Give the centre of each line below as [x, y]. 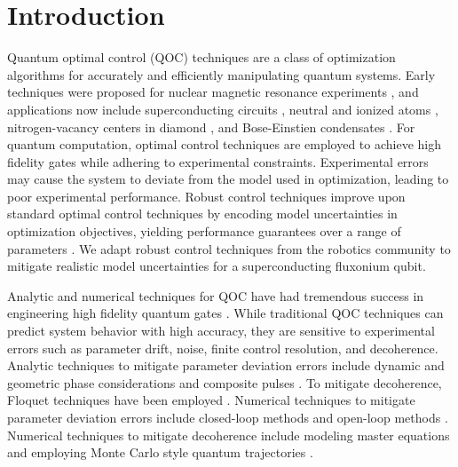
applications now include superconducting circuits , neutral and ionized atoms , [223, 109]
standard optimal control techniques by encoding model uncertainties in [202, 214]
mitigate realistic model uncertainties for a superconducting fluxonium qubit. [217, 266]
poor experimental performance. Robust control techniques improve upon [206, 196]
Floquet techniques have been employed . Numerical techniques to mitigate [211, 400]
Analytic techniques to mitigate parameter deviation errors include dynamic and [226, 365]
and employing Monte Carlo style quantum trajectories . [160, 452]
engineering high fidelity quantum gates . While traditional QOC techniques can [225, 313]
